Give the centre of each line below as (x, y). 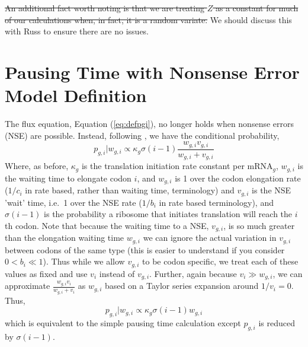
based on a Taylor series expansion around (182, 286)
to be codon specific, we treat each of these (220, 261)
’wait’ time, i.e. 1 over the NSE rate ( (73, 202)
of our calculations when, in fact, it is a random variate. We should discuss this (148, 19)
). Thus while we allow (84, 261)
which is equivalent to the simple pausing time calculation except (123, 323)
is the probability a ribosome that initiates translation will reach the (168, 214)
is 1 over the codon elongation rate (238, 178)
